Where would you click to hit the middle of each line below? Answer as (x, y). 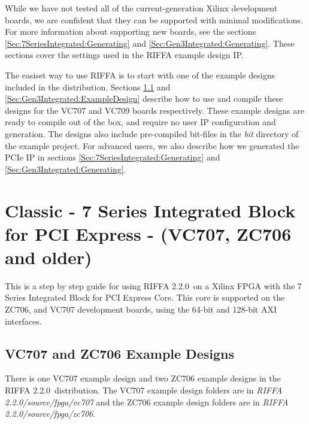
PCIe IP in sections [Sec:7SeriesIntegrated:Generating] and (113, 157)
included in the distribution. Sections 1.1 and (88, 87)
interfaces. (23, 321)
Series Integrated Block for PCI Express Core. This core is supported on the (145, 297)
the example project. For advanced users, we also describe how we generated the (152, 145)
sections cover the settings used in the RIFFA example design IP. (124, 55)
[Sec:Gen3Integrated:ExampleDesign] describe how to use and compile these (144, 99)
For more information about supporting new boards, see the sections (131, 31)
